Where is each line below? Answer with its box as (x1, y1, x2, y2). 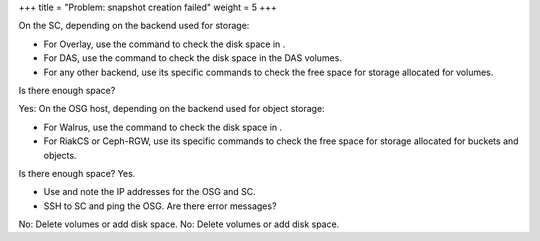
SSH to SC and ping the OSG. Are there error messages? (43, 200, 277, 212)
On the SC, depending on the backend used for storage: (18, 20, 250, 32)
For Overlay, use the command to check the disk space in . (43, 38, 286, 50)
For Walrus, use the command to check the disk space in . (43, 121, 283, 133)
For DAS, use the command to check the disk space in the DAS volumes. (43, 52, 342, 64)
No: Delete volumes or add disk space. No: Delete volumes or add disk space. (18, 218, 340, 230)
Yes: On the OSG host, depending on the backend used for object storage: (18, 103, 325, 115)
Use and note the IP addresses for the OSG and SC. (43, 186, 257, 198)
